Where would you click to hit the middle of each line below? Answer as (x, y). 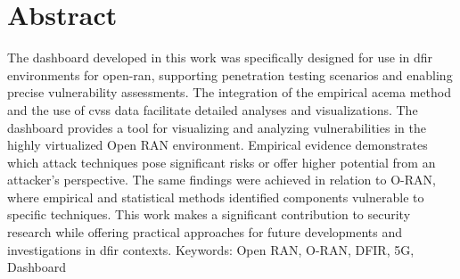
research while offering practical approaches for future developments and (205, 232)
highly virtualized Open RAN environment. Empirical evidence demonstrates (218, 145)
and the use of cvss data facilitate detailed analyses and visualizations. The (213, 109)
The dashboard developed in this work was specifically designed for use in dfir (220, 57)
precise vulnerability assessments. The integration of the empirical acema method (229, 92)
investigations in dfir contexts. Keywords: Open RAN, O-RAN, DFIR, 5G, (211, 249)
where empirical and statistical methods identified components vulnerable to (216, 197)
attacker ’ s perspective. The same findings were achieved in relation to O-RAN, (222, 180)
